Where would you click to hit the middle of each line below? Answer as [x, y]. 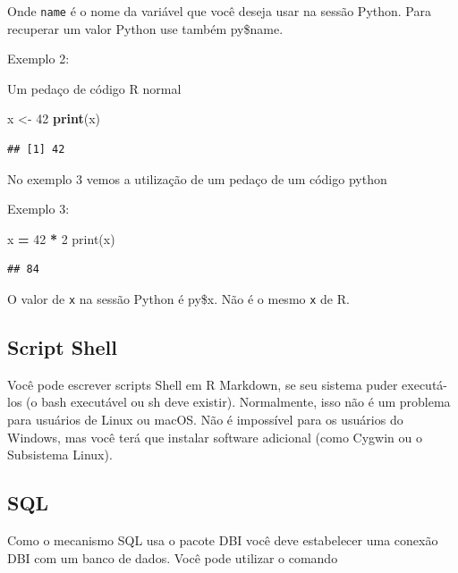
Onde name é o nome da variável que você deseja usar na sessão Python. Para [219, 11]
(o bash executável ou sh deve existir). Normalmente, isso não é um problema [238, 402]
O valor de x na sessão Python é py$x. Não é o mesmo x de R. [178, 299]
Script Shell [62, 347]
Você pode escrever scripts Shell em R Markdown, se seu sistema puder [203, 384]
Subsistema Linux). [60, 455]
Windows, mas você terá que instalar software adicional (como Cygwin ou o [215, 437]
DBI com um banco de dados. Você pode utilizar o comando [173, 557]
